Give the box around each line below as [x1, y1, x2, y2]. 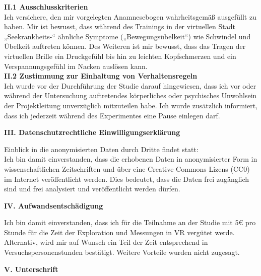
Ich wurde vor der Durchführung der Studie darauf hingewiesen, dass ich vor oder [4, 80, 256, 91]
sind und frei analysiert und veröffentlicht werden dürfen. [4, 183, 180, 194]
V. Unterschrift [4, 263, 58, 274]
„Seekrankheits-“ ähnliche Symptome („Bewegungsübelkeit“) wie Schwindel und [4, 31, 251, 41]
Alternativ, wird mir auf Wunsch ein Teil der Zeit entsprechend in [4, 237, 208, 247]
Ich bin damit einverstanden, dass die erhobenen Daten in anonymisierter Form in [4, 154, 257, 164]
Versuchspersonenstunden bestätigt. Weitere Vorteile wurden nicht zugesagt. [4, 247, 240, 257]
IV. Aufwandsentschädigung [4, 200, 103, 211]
